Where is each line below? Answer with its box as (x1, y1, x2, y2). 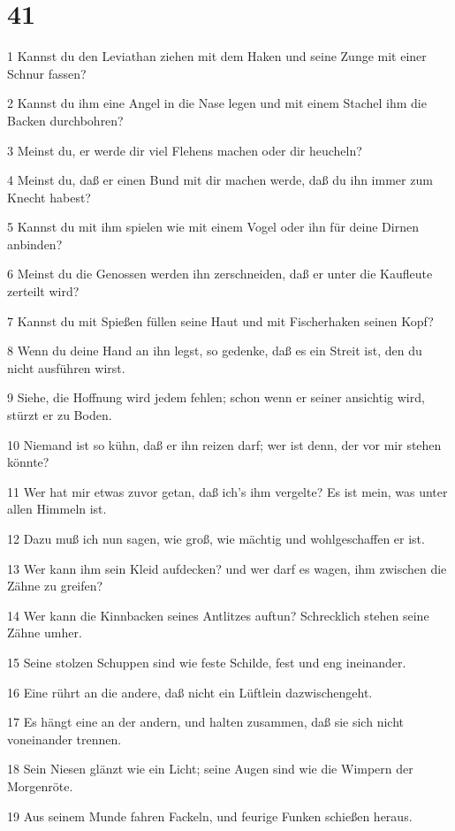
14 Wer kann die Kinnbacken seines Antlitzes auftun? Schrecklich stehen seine (7, 606, 429, 624)
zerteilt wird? (7, 282, 80, 301)
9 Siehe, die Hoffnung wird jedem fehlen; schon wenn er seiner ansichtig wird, (7, 388, 425, 407)
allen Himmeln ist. (7, 499, 107, 518)
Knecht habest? (7, 187, 91, 206)
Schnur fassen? (7, 64, 87, 82)
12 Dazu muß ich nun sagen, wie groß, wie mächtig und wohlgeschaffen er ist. (7, 530, 425, 547)
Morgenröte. (7, 776, 73, 795)
